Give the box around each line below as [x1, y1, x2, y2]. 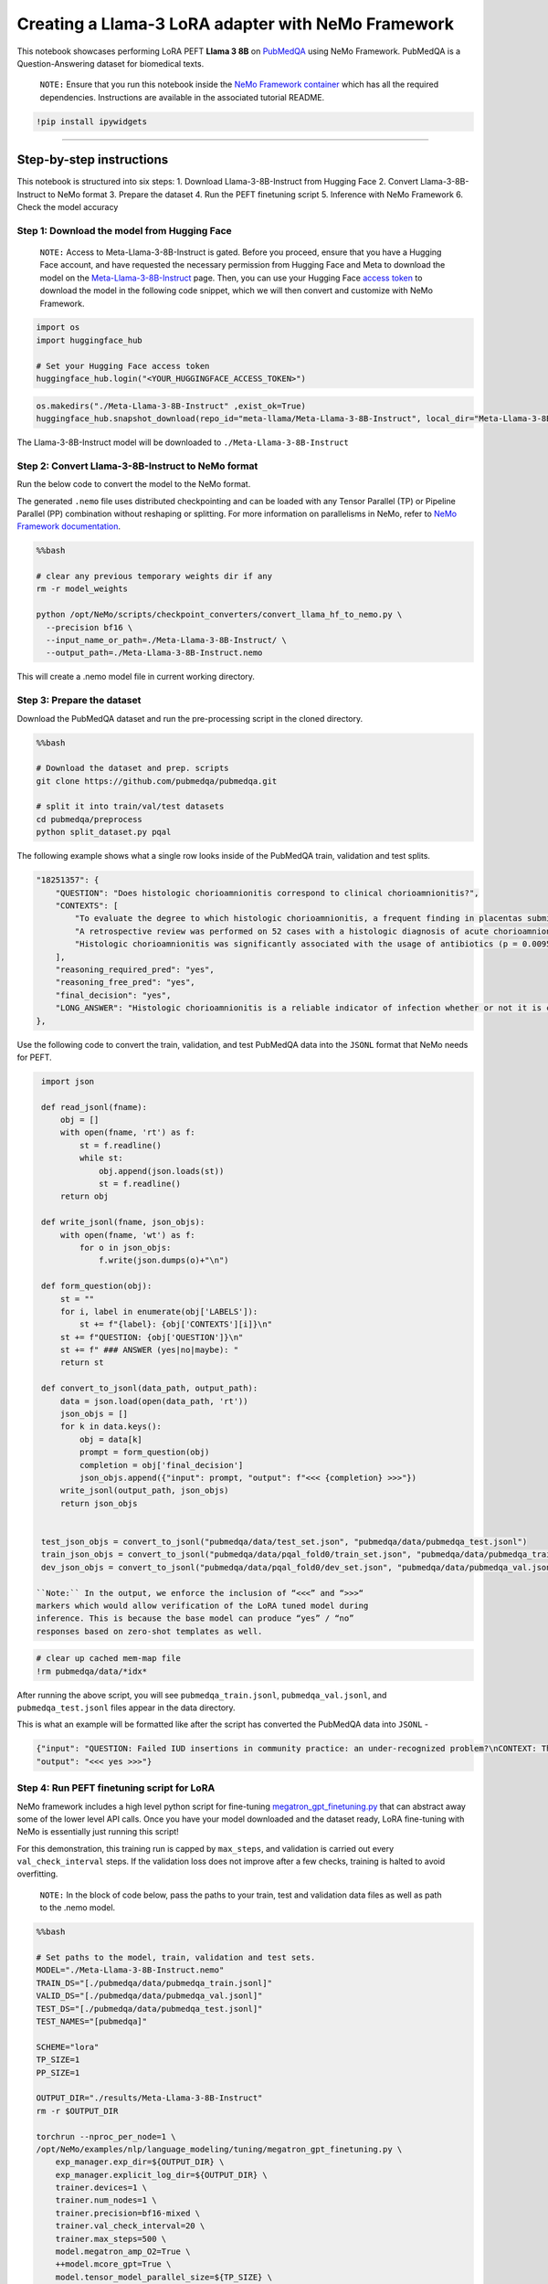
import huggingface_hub [36, 334, 143, 345]
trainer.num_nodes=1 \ [55, 2195, 157, 2205]
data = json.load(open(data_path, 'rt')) [59, 1396, 248, 1406]
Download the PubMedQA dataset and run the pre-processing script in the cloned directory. [16, 713, 364, 724]
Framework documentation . [16, 521, 121, 532]
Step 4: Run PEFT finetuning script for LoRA [16, 1782, 216, 1794]
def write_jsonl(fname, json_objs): [41, 1217, 205, 1228]
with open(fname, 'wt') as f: [59, 1230, 195, 1240]
